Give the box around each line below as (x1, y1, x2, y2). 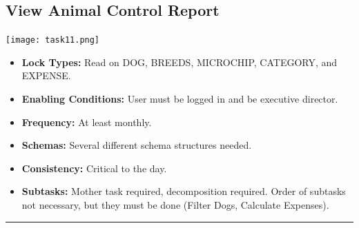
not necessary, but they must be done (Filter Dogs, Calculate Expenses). (21, 198, 329, 212)
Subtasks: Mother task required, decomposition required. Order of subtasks (21, 184, 346, 198)
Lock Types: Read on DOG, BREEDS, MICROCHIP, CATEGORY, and (21, 54, 338, 69)
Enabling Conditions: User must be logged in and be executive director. (21, 92, 338, 106)
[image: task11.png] (6, 35, 100, 45)
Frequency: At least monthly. (21, 114, 152, 129)
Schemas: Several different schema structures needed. (21, 138, 252, 152)
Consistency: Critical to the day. (21, 160, 167, 175)
